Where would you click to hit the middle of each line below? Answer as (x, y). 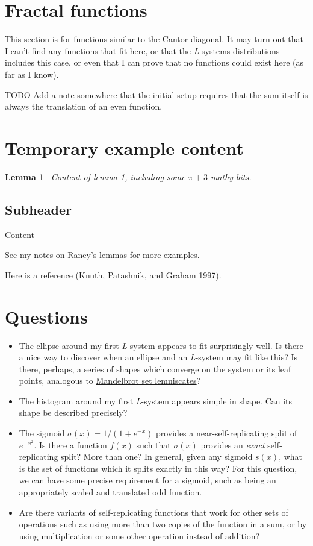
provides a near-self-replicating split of (226, 433)
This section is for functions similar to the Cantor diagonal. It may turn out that (154, 39)
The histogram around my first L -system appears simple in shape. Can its (156, 400)
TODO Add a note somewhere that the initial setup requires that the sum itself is (156, 94)
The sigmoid (42, 433)
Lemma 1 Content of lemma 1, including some (95, 176)
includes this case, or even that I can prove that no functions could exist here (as (154, 62)
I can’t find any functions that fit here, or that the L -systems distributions (142, 50)
